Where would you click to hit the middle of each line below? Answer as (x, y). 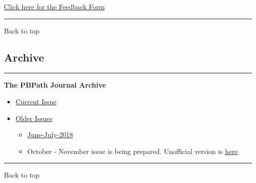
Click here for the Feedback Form (54, 6)
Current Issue (36, 101)
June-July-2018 (50, 135)
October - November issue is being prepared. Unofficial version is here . (133, 151)
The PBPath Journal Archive (55, 85)
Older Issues (34, 118)
